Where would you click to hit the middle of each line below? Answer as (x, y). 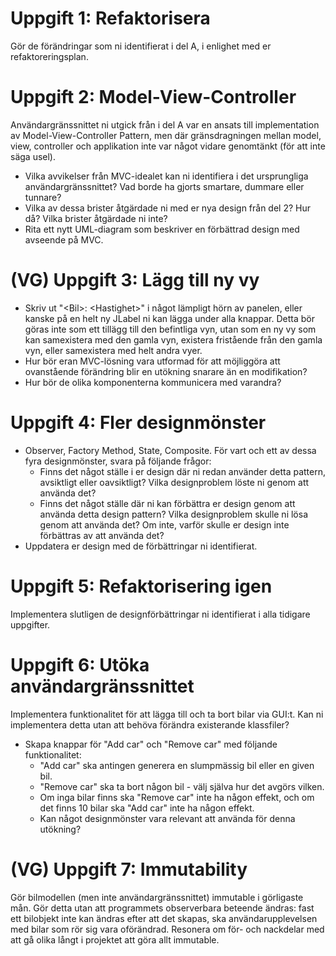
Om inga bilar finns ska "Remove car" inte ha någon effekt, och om (177, 797)
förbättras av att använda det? (102, 535)
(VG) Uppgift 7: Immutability (129, 869)
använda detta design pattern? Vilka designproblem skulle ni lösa (174, 514)
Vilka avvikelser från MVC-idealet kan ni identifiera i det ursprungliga (166, 176)
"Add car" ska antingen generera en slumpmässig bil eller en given (177, 765)
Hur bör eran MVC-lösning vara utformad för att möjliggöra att (152, 361)
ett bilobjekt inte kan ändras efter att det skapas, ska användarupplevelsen (164, 918)
